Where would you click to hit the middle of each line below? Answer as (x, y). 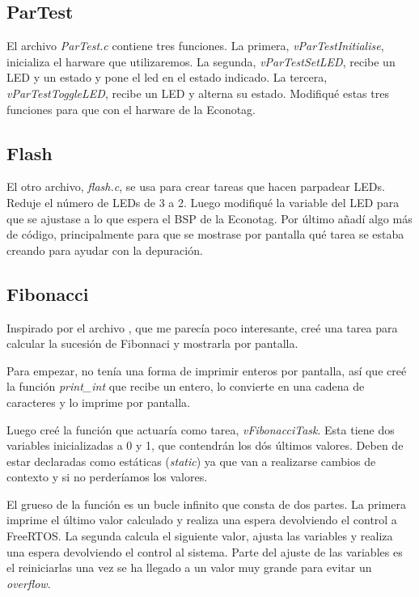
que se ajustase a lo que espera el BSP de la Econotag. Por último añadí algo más (209, 218)
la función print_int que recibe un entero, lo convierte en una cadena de (186, 386)
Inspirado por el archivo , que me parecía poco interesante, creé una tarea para (202, 327)
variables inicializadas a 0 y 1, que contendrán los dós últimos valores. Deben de (205, 445)
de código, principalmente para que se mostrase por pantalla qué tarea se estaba (205, 234)
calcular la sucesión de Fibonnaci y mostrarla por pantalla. (152, 343)
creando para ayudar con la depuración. (105, 250)
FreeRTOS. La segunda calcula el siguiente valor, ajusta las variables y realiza (200, 536)
